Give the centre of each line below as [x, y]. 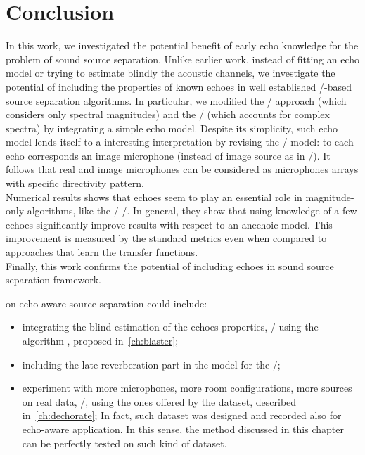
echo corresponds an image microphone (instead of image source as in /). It [168, 155]
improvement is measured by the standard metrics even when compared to [166, 238]
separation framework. [53, 280]
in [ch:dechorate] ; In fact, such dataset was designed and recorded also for [182, 415]
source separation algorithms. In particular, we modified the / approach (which [176, 100]
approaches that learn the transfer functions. [102, 252]
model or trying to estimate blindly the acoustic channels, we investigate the [171, 73]
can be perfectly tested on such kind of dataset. [124, 443]
